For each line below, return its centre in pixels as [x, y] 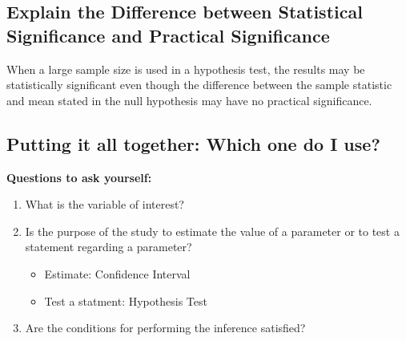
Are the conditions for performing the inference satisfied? [165, 328]
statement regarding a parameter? [109, 247]
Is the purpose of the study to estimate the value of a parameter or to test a [212, 231]
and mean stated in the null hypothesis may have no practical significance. [189, 100]
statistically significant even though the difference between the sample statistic [199, 85]
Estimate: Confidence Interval [117, 273]
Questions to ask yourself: [79, 177]
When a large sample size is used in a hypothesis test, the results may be [186, 69]
